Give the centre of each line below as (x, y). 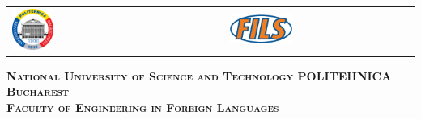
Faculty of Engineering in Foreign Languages (143, 107)
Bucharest (38, 91)
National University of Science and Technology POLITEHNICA (199, 75)
